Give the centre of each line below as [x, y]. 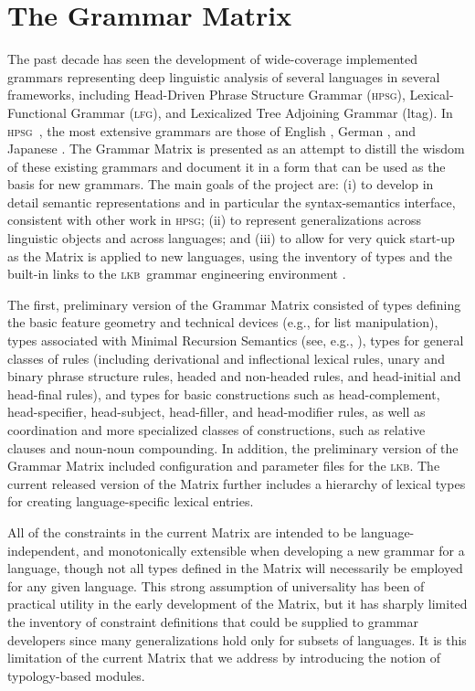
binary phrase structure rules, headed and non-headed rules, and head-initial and [234, 376]
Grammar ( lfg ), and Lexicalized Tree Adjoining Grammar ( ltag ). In [262, 112]
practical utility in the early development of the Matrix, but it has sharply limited [237, 604]
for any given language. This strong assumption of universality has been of [216, 585]
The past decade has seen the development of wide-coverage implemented [212, 59]
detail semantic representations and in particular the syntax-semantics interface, [232, 202]
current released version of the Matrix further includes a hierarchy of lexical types [237, 483]
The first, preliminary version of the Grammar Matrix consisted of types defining [234, 304]
